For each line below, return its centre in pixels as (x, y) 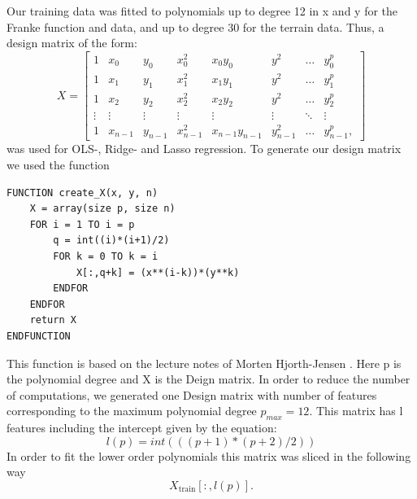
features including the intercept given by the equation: (142, 428)
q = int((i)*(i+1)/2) (111, 241)
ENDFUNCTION (39, 336)
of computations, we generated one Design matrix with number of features (192, 394)
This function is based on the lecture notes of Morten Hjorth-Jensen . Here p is (204, 363)
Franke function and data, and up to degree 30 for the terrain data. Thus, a (195, 26)
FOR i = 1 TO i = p (82, 224)
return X (53, 320)
